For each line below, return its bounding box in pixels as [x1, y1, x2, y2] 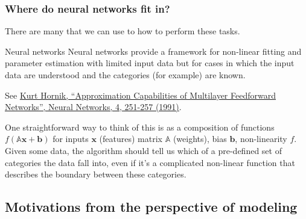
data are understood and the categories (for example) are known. [5, 69, 246, 81]
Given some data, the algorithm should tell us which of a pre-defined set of [5, 144, 282, 156]
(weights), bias [173, 132, 227, 145]
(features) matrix [99, 132, 162, 145]
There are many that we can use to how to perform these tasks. [5, 25, 240, 37]
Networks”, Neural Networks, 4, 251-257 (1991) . [5, 100, 182, 113]
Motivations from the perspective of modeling [5, 197, 298, 216]
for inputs [53, 132, 89, 145]
